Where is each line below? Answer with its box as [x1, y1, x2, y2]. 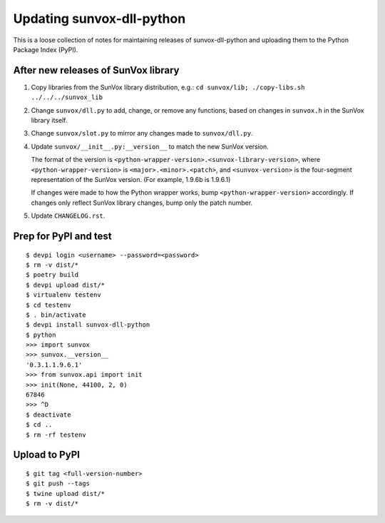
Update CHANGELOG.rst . [31, 211, 106, 220]
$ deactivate [26, 410, 71, 419]
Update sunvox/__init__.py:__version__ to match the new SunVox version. [31, 142, 269, 151]
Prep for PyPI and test [13, 230, 112, 242]
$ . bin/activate [26, 310, 86, 319]
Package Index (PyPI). [13, 45, 78, 54]
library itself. [31, 116, 68, 125]
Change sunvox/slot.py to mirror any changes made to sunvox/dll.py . [31, 129, 253, 138]
